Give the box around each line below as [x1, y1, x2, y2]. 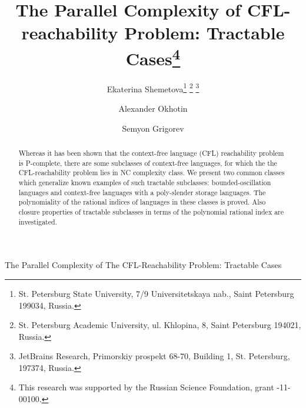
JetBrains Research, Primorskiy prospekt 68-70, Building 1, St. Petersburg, [18, 350, 290, 362]
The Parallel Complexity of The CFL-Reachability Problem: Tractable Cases [5, 259, 282, 271]
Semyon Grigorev [122, 122, 184, 134]
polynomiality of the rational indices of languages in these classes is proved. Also [18, 197, 266, 207]
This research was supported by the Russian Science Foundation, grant [18, 381, 274, 393]
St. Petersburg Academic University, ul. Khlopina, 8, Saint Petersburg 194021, [18, 319, 301, 331]
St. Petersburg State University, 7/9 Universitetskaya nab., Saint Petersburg [18, 287, 294, 299]
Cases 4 [125, 44, 181, 70]
